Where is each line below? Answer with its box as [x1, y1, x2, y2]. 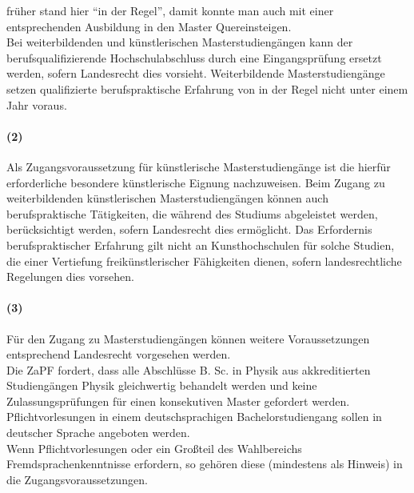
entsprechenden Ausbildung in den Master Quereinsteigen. [6, 18, 292, 34]
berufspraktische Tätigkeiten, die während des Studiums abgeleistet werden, [6, 205, 378, 222]
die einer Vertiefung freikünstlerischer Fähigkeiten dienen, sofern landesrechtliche [6, 252, 402, 269]
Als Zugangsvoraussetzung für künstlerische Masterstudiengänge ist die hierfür [6, 158, 391, 174]
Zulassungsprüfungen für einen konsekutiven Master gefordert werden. [6, 392, 350, 409]
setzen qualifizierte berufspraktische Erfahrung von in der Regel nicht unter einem [6, 80, 408, 97]
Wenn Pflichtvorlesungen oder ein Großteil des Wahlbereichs [6, 439, 302, 456]
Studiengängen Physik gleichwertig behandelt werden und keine [6, 377, 317, 394]
